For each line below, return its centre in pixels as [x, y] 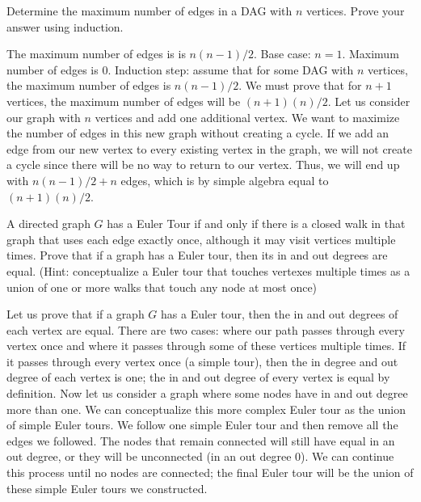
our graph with [44, 117]
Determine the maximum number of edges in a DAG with [149, 11]
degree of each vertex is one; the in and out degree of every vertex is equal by [198, 377]
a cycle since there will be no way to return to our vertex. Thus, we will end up [203, 165]
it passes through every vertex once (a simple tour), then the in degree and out [202, 361]
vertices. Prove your [356, 11]
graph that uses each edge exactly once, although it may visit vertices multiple [201, 239]
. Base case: [282, 54]
